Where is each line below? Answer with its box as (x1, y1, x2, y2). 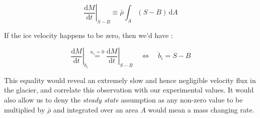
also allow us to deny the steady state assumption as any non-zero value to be (4, 94, 243, 105)
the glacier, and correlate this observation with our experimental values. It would (4, 84, 254, 95)
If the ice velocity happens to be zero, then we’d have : (4, 29, 173, 40)
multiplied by (4, 104, 45, 114)
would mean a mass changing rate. (148, 104, 254, 114)
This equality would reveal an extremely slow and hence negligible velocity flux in (4, 74, 256, 85)
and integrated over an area (53, 104, 138, 114)
